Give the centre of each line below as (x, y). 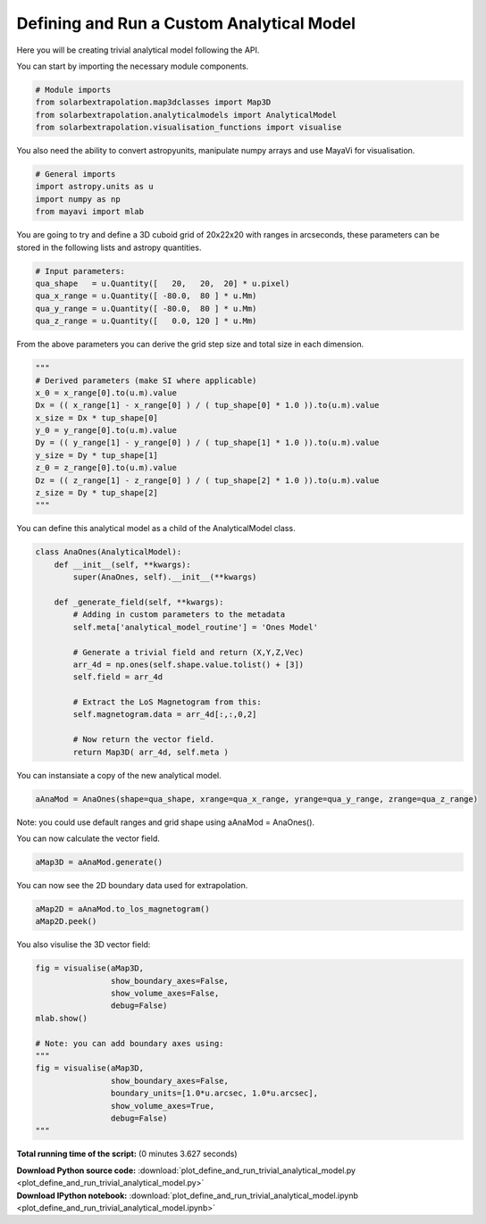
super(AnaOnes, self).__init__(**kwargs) (165, 577)
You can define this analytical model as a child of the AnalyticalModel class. (156, 529)
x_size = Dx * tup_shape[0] (96, 418)
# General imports (75, 175)
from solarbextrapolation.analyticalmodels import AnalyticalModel (186, 115)
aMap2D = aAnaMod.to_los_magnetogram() (122, 909)
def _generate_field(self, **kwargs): (139, 602)
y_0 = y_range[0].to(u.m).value (106, 430)
